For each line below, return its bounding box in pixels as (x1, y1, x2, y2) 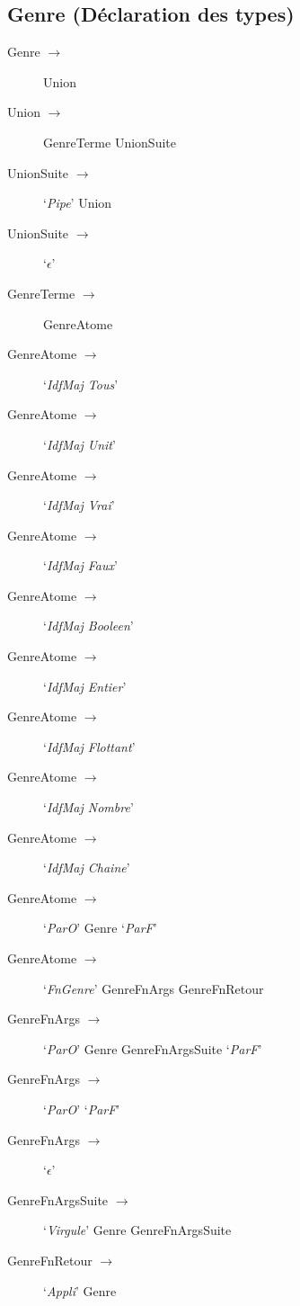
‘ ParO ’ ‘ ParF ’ (43, 1099, 120, 1118)
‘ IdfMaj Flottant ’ (43, 737, 136, 756)
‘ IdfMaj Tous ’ (43, 374, 119, 393)
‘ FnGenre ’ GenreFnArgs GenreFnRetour (43, 979, 264, 997)
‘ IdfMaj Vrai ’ (43, 496, 115, 514)
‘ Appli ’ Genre (43, 1281, 117, 1300)
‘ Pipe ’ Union (43, 193, 112, 212)
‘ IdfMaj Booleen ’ (43, 616, 134, 635)
